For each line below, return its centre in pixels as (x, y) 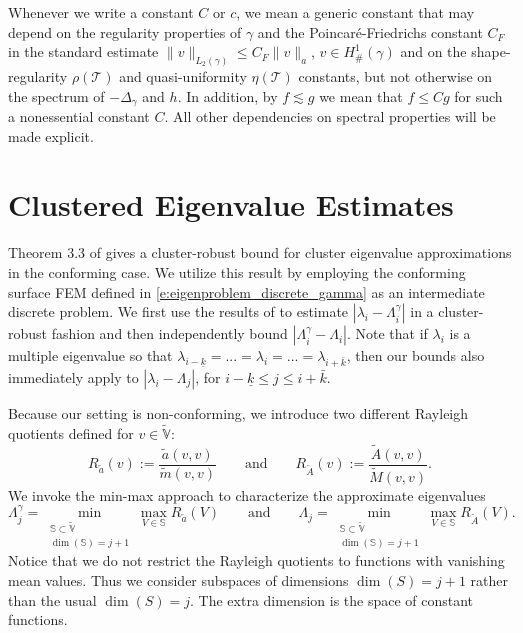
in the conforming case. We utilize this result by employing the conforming (237, 272)
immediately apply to (73, 376)
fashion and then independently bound (169, 333)
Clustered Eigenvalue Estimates (231, 204)
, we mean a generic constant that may (355, 12)
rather (489, 579)
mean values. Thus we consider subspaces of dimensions (178, 579)
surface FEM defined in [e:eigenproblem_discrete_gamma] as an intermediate (246, 291)
